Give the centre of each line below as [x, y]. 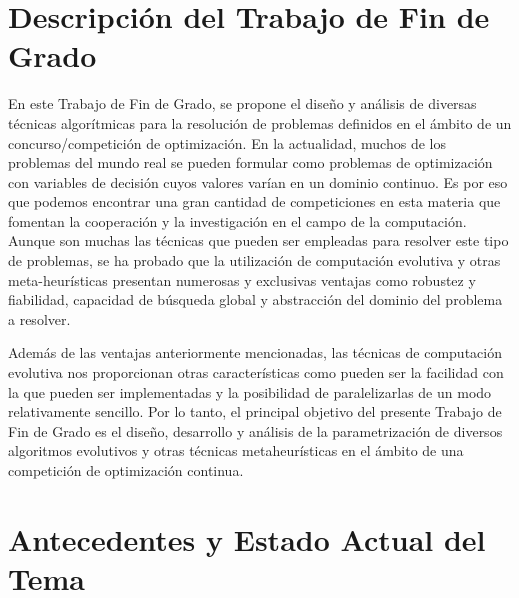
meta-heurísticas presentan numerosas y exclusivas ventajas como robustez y [242, 279]
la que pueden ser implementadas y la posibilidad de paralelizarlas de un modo [250, 391]
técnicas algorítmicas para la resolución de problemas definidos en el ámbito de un [260, 122]
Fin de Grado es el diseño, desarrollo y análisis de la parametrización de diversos [255, 430]
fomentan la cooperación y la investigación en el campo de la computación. [237, 220]
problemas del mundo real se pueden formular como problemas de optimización [250, 162]
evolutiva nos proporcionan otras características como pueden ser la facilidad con [256, 372]
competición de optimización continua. [126, 470]
